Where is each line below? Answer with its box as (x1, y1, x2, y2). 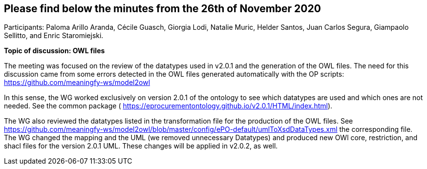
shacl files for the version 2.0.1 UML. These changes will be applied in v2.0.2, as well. (4, 142, 278, 150)
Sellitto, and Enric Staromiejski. (4, 31, 104, 40)
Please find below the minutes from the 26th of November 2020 (4, 2, 321, 15)
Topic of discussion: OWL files (4, 46, 105, 55)
